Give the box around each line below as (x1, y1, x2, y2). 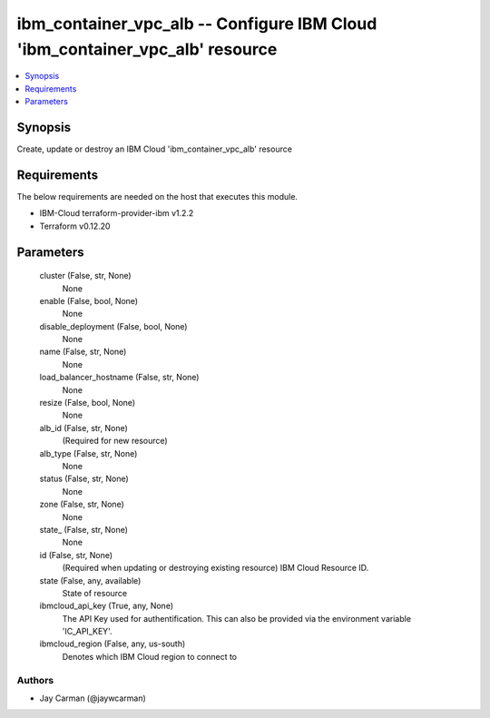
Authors (16, 674, 54, 686)
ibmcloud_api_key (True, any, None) (39, 600, 174, 612)
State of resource (62, 587, 128, 598)
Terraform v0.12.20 (39, 221, 111, 231)
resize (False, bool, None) (39, 398, 136, 408)
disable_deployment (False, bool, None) (39, 320, 188, 331)
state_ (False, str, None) (39, 524, 129, 535)
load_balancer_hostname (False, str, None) (39, 372, 200, 383)
